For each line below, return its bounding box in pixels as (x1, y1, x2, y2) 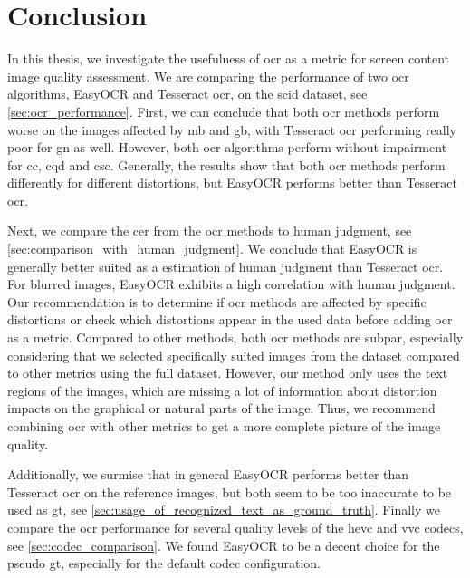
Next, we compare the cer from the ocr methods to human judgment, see (7, 221, 412, 240)
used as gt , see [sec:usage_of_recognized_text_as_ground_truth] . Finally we (7, 500, 440, 519)
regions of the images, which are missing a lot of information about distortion (7, 381, 437, 400)
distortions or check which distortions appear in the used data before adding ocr (7, 310, 453, 329)
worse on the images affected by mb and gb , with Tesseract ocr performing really (7, 120, 456, 139)
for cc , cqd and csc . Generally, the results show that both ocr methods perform (7, 155, 446, 174)
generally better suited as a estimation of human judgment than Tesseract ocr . (7, 256, 444, 275)
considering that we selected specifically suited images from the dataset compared (7, 345, 460, 364)
